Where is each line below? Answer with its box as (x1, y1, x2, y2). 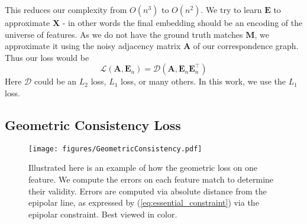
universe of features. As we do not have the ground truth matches (5, 28, 243, 40)
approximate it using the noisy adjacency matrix (5, 40, 181, 52)
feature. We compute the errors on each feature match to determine (28, 173, 274, 186)
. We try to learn (201, 4, 262, 15)
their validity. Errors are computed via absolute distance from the (28, 184, 267, 197)
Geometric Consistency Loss (5, 115, 181, 134)
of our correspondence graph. (193, 40, 299, 52)
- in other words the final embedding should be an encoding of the (62, 17, 303, 28)
